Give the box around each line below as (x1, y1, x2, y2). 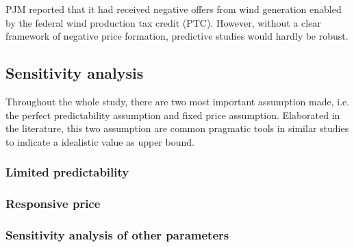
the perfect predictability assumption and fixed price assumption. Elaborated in (5, 107, 340, 122)
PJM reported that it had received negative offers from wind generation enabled (5, 2, 342, 16)
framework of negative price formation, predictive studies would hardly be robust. (5, 29, 349, 43)
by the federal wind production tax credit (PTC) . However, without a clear (5, 15, 321, 29)
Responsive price (5, 195, 101, 212)
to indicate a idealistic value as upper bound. (5, 134, 194, 148)
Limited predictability (5, 164, 129, 181)
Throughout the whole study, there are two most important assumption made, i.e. (5, 94, 350, 108)
